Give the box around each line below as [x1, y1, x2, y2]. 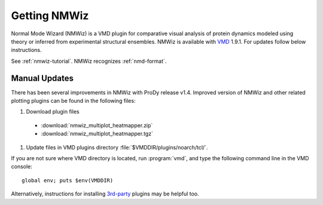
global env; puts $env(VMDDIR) [22, 177, 114, 183]
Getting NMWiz [11, 9, 89, 22]
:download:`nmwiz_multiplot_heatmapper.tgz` [41, 130, 154, 137]
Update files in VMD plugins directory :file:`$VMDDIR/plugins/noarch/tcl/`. [26, 143, 208, 151]
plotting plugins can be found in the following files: [11, 97, 136, 105]
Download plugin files [26, 108, 80, 115]
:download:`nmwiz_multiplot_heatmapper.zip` [41, 121, 153, 128]
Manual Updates [11, 73, 74, 83]
